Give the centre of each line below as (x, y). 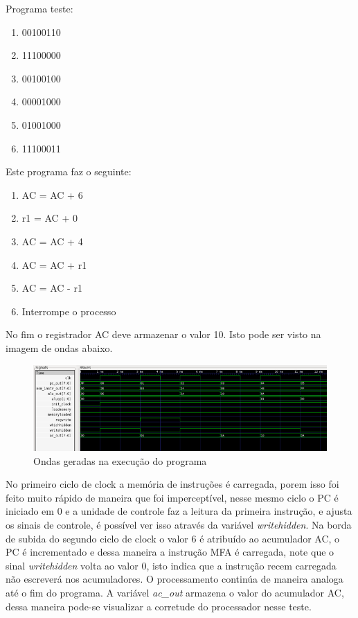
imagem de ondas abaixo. (59, 347)
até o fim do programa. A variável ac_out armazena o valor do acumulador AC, (175, 592)
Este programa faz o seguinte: (69, 171)
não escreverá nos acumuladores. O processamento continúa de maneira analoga (174, 579)
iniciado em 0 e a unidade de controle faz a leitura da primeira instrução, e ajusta (179, 511)
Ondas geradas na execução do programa (120, 460)
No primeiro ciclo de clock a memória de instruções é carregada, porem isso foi (172, 484)
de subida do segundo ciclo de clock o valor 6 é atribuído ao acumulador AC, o (173, 538)
